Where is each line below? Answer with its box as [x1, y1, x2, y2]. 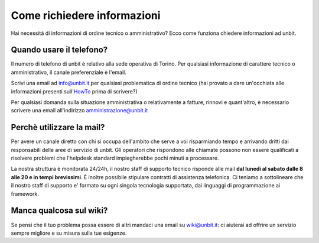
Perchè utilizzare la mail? [11, 122, 105, 132]
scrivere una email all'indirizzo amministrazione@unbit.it [11, 107, 148, 114]
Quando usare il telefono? [11, 45, 108, 55]
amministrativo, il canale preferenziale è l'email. [11, 69, 127, 76]
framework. [11, 190, 40, 197]
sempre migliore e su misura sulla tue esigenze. [11, 229, 127, 236]
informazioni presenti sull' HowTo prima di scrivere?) [11, 88, 138, 95]
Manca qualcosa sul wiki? [11, 206, 108, 216]
